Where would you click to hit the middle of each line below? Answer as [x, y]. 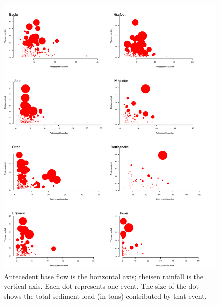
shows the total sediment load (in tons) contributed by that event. [105, 296]
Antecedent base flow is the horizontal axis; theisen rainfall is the [104, 276]
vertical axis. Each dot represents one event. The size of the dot [101, 286]
